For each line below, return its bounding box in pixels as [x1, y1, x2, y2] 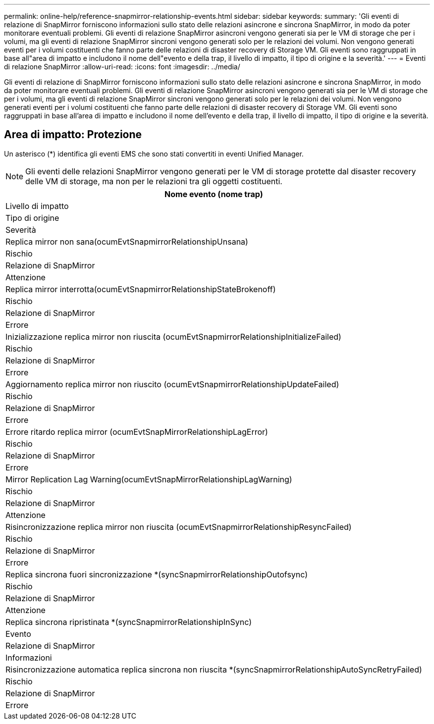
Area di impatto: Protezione [4, 128, 142, 141]
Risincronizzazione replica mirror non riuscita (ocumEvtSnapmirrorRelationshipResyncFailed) [5, 521, 352, 532]
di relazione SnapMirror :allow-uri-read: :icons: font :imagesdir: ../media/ [4, 62, 240, 71]
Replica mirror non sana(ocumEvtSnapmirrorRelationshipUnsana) [5, 236, 248, 247]
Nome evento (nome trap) [164, 189, 263, 199]
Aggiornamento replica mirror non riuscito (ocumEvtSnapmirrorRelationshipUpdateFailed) [5, 379, 339, 389]
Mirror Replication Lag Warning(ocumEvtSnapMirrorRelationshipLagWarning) [5, 474, 292, 484]
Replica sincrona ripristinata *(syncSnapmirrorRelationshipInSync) [5, 617, 252, 627]
